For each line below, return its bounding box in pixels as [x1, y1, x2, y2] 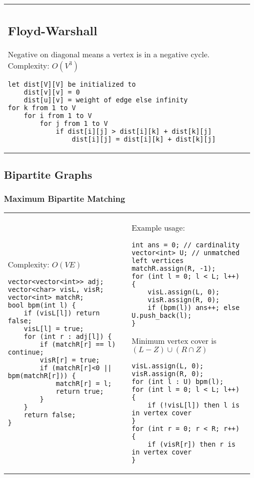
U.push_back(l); [131, 311, 192, 319]
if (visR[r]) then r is [148, 440, 236, 448]
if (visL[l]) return [23, 309, 100, 317]
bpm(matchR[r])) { [8, 372, 76, 380]
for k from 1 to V [8, 103, 76, 112]
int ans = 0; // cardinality [131, 240, 240, 249]
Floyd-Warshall [8, 22, 98, 39]
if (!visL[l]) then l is [148, 401, 240, 409]
